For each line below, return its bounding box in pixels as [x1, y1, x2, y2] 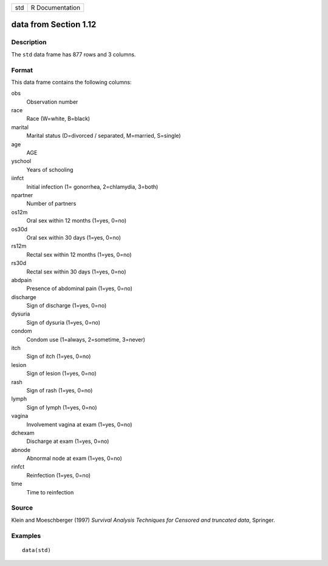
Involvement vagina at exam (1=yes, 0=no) [26, 420, 133, 428]
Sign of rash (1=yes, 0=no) [26, 386, 93, 394]
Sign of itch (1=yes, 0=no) [26, 352, 91, 360]
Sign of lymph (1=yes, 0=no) [26, 403, 97, 411]
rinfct [11, 463, 25, 470]
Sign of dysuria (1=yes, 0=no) [26, 318, 100, 326]
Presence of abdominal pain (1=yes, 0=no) [26, 285, 133, 292]
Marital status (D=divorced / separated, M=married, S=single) [26, 132, 182, 140]
